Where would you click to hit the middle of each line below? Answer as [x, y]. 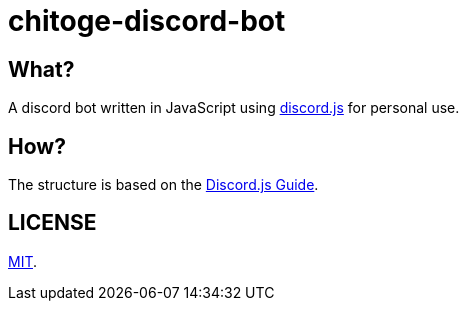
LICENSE [52, 223]
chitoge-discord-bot [147, 21]
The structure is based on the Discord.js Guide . [163, 185]
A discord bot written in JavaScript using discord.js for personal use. [234, 108]
